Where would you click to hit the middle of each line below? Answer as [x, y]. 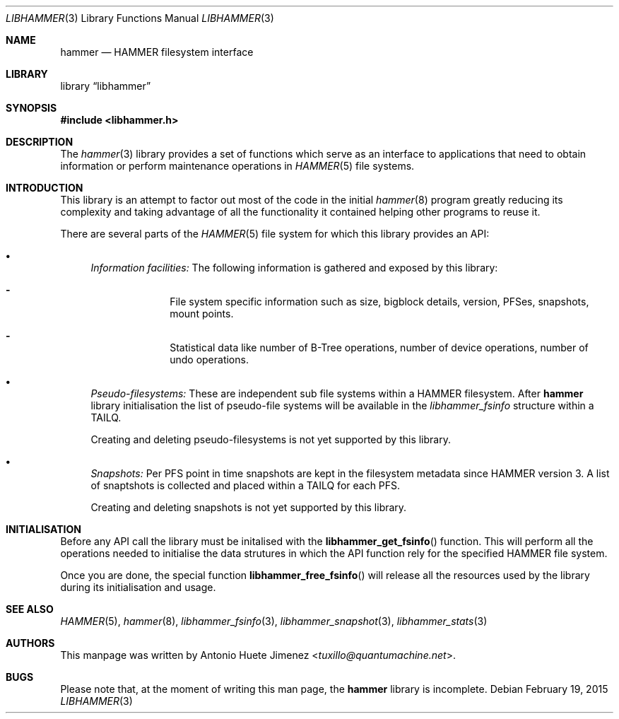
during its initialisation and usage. [138, 587]
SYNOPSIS [31, 108]
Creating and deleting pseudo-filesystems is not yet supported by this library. [271, 439]
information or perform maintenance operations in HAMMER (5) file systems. [237, 166]
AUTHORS [30, 643]
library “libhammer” [106, 86]
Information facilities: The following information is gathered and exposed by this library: [294, 268]
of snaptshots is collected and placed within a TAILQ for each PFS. [246, 485]
